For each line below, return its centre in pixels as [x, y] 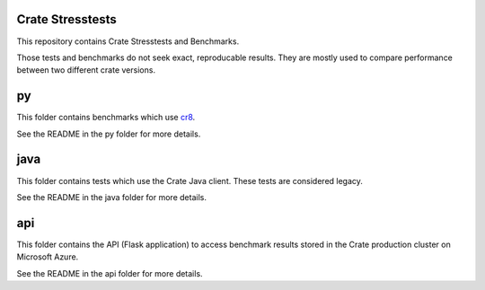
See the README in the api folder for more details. [110, 273]
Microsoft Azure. [48, 257]
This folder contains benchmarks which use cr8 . [106, 118]
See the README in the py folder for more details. [109, 134]
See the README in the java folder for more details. [111, 197]
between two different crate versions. [86, 70]
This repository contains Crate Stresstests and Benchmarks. [128, 41]
